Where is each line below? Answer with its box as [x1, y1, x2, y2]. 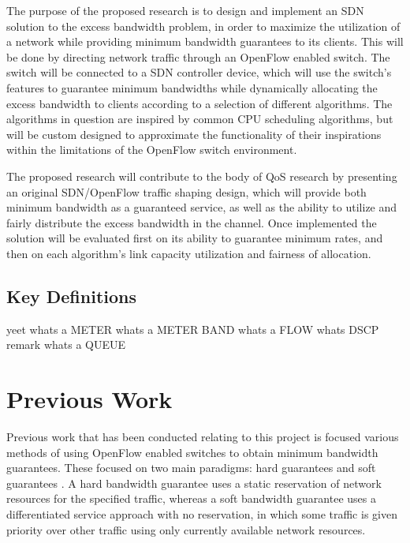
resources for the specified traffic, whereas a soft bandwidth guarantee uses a [6, 490, 376, 507]
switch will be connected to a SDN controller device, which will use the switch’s [6, 64, 392, 81]
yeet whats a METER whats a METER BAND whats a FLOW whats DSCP [6, 320, 379, 337]
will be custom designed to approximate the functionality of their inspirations [6, 125, 382, 142]
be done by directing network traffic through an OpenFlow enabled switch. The [6, 48, 390, 65]
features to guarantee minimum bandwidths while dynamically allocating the [6, 79, 378, 95]
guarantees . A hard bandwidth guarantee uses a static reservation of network [6, 474, 382, 491]
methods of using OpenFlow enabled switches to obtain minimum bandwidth [6, 444, 378, 460]
